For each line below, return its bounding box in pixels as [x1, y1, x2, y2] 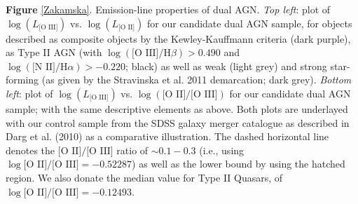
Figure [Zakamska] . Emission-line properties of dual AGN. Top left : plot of [6, 2, 331, 16]
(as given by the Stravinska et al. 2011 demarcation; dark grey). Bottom [41, 72, 352, 87]
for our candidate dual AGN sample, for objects [147, 15, 352, 30]
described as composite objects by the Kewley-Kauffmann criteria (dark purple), [6, 31, 351, 46]
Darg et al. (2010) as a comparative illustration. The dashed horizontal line [6, 129, 329, 144]
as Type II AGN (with [6, 45, 102, 60]
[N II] [32, 62, 55, 72]
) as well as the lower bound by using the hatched [132, 156, 345, 171]
